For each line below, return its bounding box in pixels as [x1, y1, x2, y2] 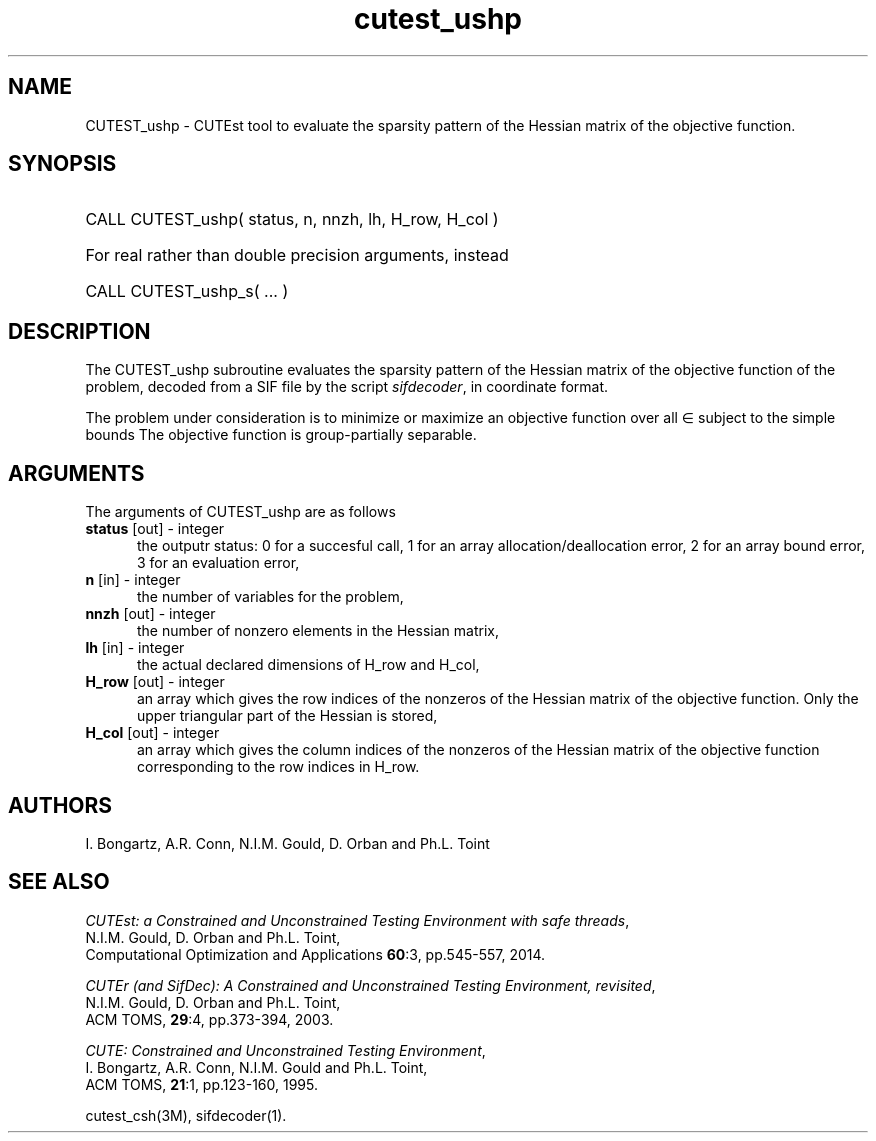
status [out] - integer [85, 520, 225, 538]
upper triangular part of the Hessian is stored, [137, 707, 438, 725]
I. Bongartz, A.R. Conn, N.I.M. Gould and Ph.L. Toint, [85, 1058, 428, 1076]
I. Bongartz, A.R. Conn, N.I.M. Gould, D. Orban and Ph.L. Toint [85, 834, 490, 852]
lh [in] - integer [85, 639, 185, 657]
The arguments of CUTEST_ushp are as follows [85, 503, 396, 521]
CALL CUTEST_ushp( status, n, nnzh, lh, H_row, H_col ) [85, 209, 499, 230]
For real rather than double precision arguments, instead [85, 245, 509, 266]
